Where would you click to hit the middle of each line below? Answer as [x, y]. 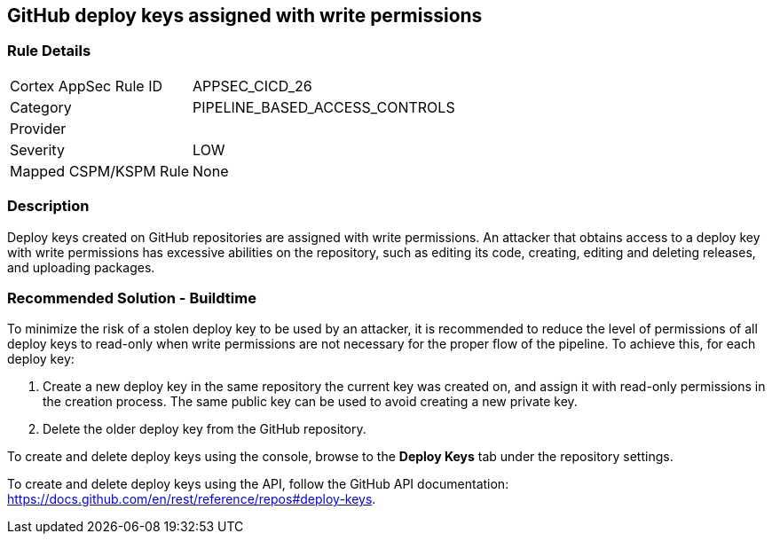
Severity [37, 149]
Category [41, 107]
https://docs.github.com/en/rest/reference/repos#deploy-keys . [192, 499]
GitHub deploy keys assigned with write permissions [245, 16]
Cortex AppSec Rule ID [87, 86]
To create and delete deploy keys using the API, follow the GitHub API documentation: [258, 484]
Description [48, 206]
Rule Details [49, 51]
